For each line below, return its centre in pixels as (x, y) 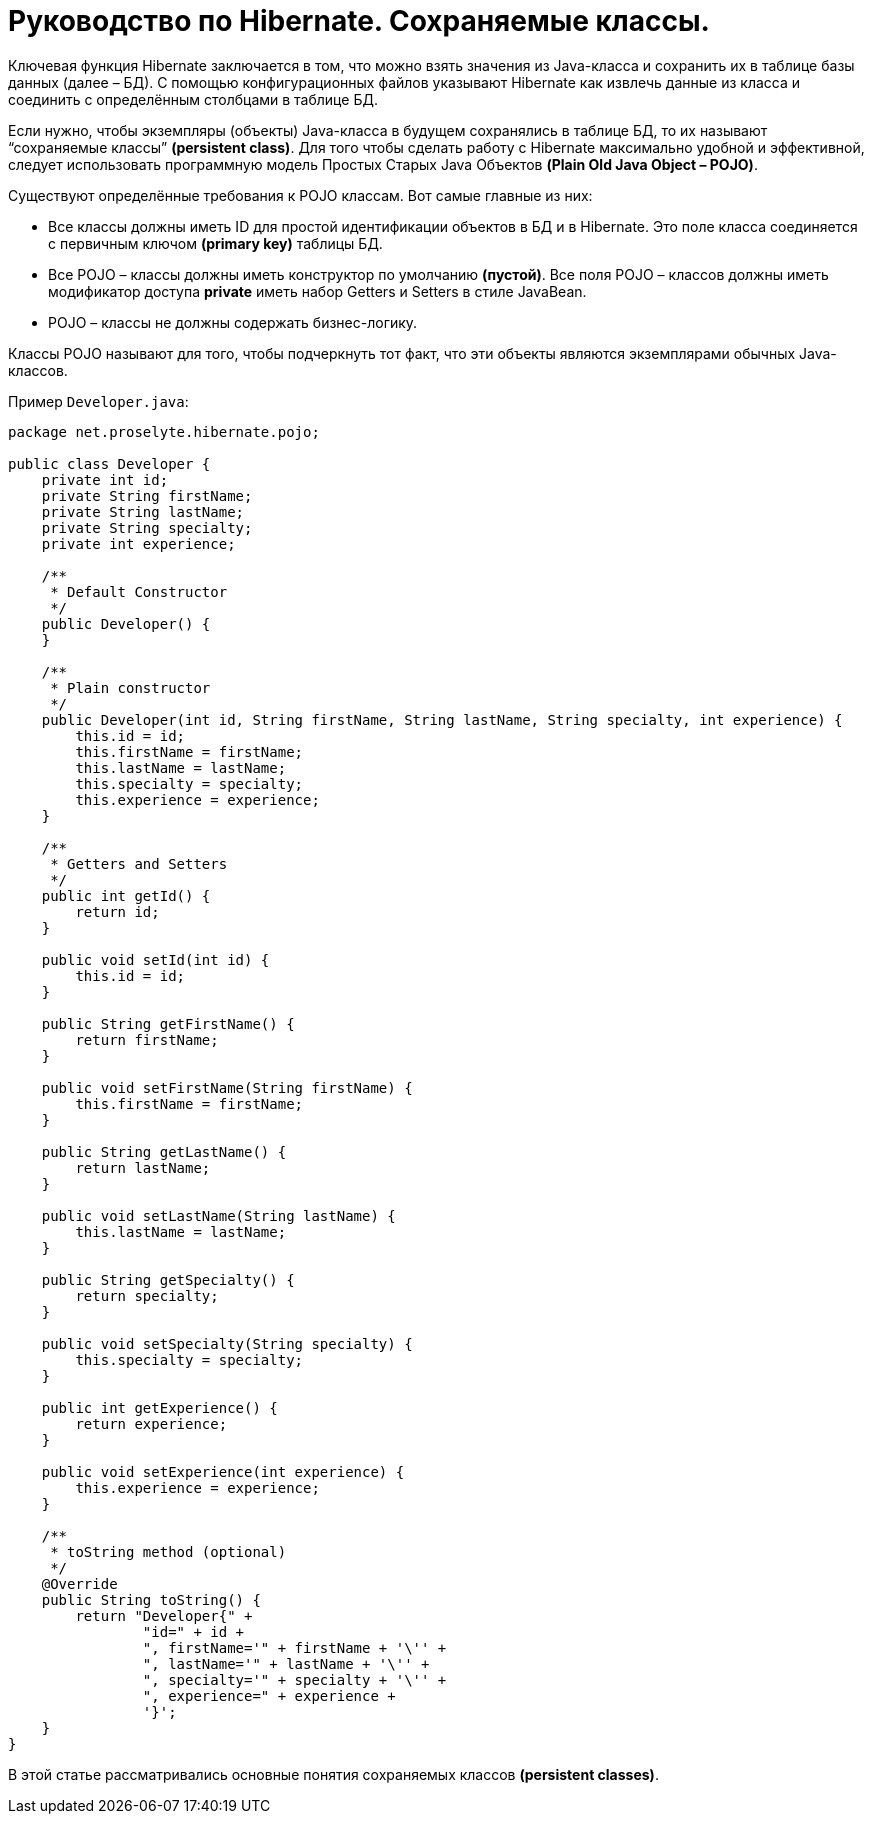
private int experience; (138, 543)
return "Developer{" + (164, 1615)
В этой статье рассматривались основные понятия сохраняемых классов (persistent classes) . (333, 1774)
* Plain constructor (130, 687)
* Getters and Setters (139, 863)
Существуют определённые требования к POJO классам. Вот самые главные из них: (300, 195)
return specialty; (147, 1295)
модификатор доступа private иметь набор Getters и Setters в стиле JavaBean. (317, 291)
